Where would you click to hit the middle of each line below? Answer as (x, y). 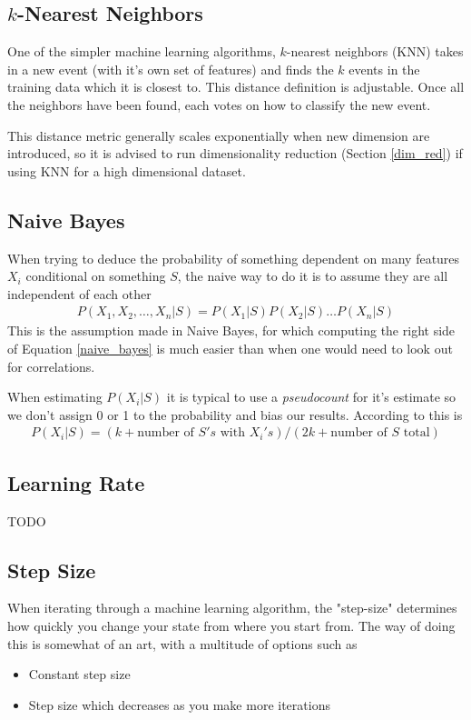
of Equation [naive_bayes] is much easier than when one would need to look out (230, 348)
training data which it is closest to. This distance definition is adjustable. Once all (236, 87)
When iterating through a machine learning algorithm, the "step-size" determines (232, 608)
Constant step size (79, 674)
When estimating (55, 397)
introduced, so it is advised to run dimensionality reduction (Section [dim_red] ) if (235, 153)
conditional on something (96, 276)
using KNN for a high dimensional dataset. (127, 170)
